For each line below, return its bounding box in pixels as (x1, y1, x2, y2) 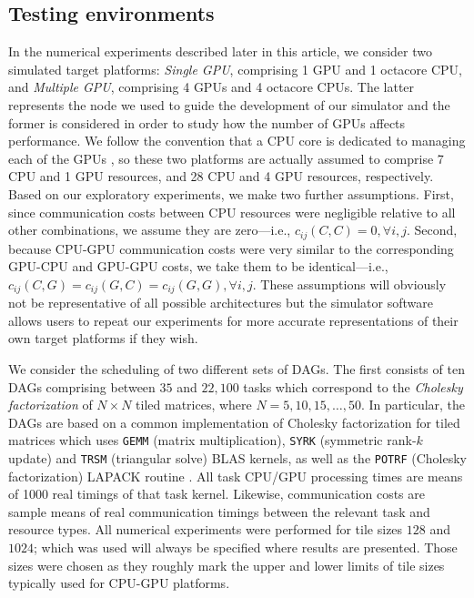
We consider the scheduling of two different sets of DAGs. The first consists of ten (8, 360, 465, 379)
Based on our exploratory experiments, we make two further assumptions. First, (8, 184, 454, 203)
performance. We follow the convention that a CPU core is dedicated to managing (8, 131, 466, 150)
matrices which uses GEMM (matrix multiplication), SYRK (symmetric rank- (8, 431, 417, 450)
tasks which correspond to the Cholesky (243, 377, 463, 396)
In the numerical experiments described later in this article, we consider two (8, 42, 433, 61)
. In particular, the (361, 395, 466, 414)
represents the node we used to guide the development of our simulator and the (8, 95, 450, 114)
